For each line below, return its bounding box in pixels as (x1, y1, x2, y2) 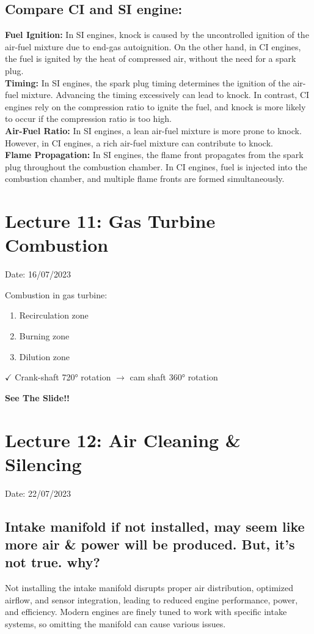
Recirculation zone (19, 309, 89, 322)
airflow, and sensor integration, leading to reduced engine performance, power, (5, 593, 298, 606)
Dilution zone (19, 350, 70, 363)
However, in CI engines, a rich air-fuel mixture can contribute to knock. (5, 136, 273, 149)
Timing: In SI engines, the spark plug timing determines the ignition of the (5, 76, 290, 89)
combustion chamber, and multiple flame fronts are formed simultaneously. (5, 172, 285, 185)
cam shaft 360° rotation (130, 371, 218, 383)
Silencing (5, 451, 82, 476)
